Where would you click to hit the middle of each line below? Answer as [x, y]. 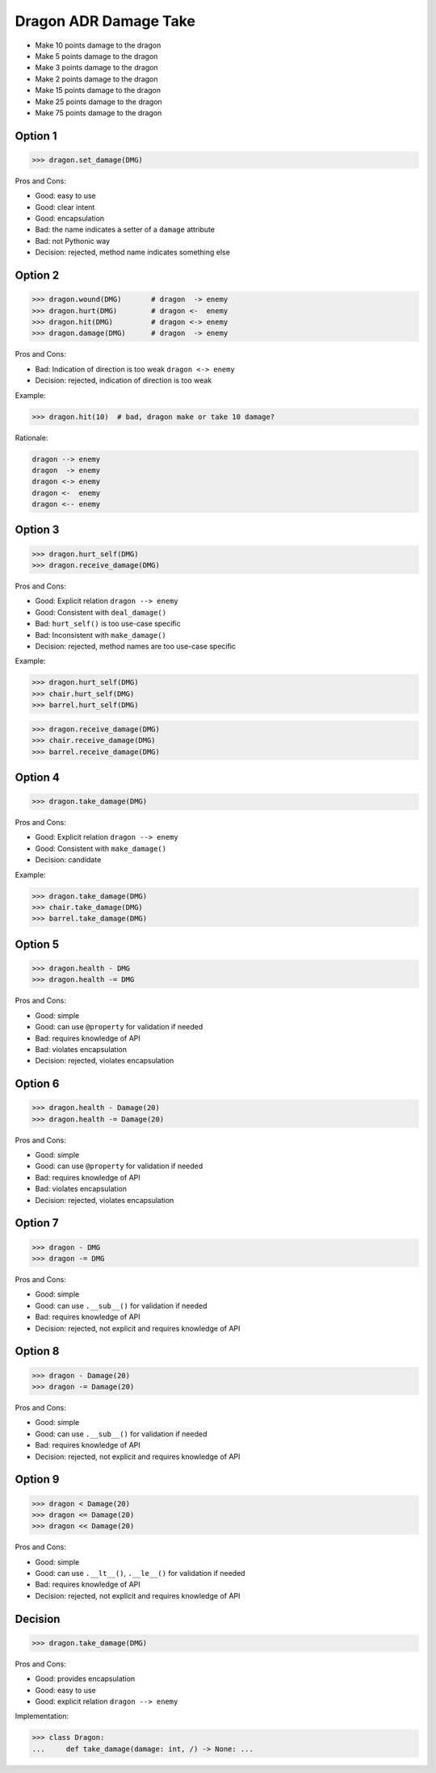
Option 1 [36, 136]
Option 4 [37, 777]
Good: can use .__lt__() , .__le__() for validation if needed [140, 1574]
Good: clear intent [65, 207]
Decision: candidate [68, 860]
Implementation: [42, 1716]
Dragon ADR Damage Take [105, 21]
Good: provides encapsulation [85, 1679]
